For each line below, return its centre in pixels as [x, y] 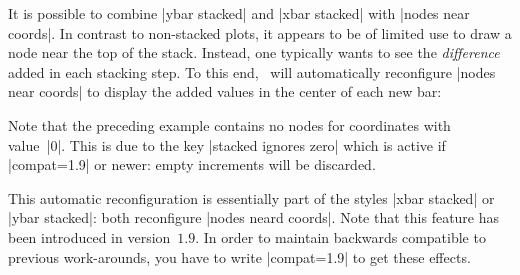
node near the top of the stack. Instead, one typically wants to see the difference [254, 52]
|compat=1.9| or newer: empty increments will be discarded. [192, 164]
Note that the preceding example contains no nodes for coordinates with [229, 124]
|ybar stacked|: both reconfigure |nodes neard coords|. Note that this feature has [254, 217]
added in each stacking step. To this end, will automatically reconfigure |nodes [252, 71]
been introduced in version [89, 236]
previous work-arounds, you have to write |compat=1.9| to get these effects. [239, 256]
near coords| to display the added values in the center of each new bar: [225, 91]
